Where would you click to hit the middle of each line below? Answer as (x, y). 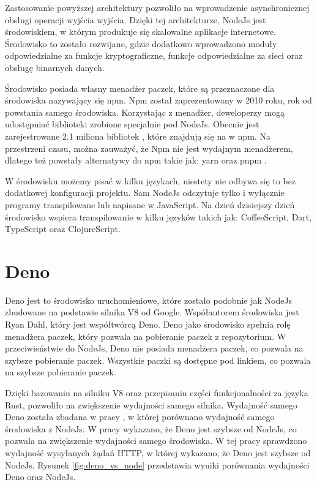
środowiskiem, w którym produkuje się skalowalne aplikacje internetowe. (141, 32)
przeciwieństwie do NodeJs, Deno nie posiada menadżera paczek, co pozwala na (154, 348)
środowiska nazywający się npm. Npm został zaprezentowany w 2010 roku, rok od (158, 100)
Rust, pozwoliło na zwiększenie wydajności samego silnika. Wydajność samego (151, 404)
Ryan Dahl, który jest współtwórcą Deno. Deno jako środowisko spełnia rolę (148, 324)
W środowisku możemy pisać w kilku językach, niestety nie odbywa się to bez (151, 180)
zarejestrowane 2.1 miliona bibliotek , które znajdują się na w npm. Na (138, 136)
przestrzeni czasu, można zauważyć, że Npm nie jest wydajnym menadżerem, (149, 148)
